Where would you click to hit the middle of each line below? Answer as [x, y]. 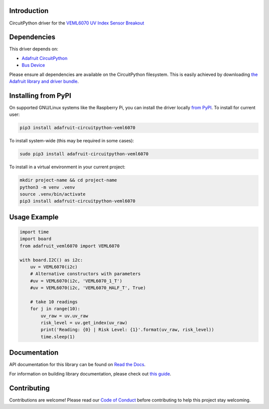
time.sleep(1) [58, 337]
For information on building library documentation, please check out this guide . [90, 374]
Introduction [29, 11]
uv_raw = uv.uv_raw [64, 316]
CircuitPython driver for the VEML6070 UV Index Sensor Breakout [77, 23]
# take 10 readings [54, 302]
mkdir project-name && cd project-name [68, 180]
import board [36, 239]
